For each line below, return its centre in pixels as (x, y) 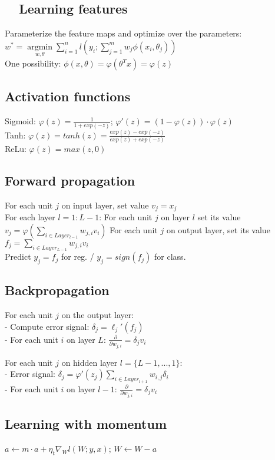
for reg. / (77, 257)
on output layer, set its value (218, 230)
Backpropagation (57, 290)
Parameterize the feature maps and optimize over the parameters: (123, 33)
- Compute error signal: (47, 326)
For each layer (30, 217)
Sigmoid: (20, 121)
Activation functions (68, 96)
